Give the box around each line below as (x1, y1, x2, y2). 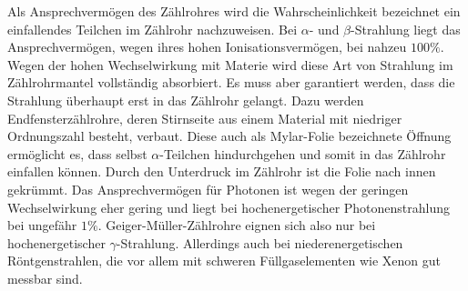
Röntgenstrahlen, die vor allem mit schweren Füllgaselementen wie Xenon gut (7, 251, 442, 270)
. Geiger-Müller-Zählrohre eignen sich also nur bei (97, 216, 376, 235)
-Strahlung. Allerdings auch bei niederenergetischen (116, 233, 403, 252)
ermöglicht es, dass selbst (7, 144, 148, 163)
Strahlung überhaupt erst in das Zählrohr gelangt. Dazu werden (7, 90, 364, 109)
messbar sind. (7, 268, 83, 287)
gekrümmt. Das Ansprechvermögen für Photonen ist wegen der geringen (7, 179, 409, 198)
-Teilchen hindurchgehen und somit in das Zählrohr (159, 144, 446, 163)
